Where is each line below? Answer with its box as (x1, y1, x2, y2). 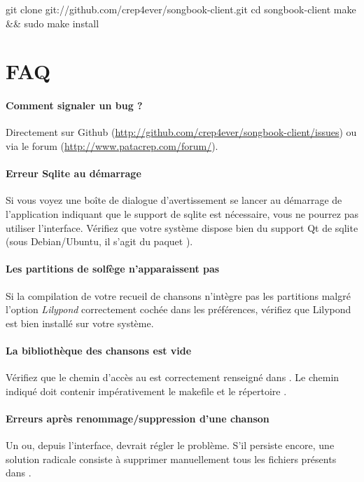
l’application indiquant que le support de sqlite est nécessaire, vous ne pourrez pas (6, 206, 358, 221)
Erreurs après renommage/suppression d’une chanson (6, 411, 269, 425)
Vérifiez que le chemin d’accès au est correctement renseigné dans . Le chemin (6, 370, 339, 385)
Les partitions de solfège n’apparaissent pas (6, 261, 220, 276)
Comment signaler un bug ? (6, 98, 143, 113)
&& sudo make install (6, 15, 99, 30)
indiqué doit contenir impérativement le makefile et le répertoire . (6, 383, 287, 398)
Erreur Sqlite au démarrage (6, 166, 141, 181)
